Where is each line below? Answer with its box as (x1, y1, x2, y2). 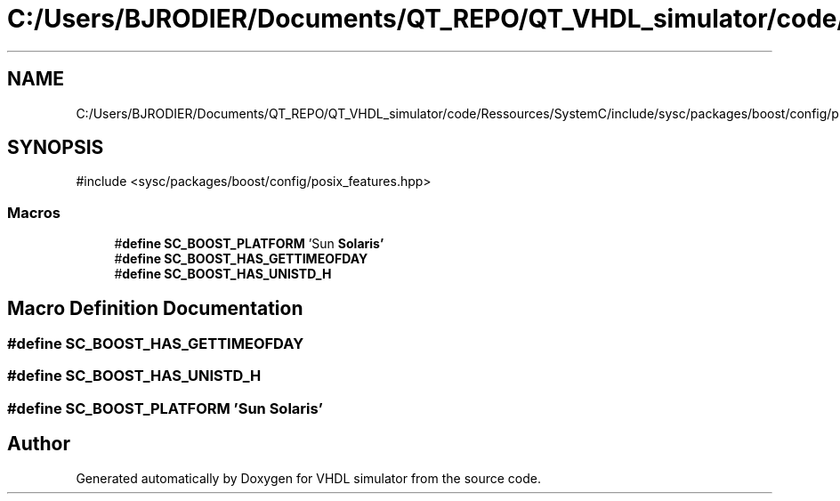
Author (7, 432, 70, 456)
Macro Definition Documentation (7, 296, 303, 319)
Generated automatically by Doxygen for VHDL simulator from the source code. (76, 470, 542, 486)
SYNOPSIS (7, 136, 104, 159)
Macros (7, 203, 61, 222)
